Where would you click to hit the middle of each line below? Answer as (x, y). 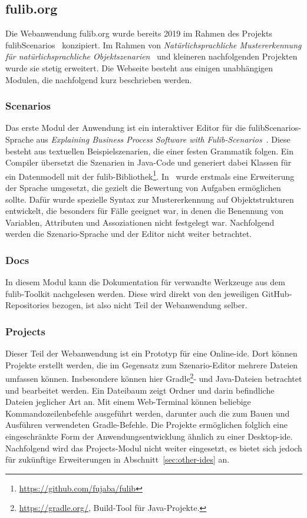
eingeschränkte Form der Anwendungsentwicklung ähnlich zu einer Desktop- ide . (149, 436)
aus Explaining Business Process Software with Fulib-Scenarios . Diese (163, 139)
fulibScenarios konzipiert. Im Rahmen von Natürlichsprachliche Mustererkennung (153, 44)
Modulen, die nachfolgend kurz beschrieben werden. (99, 79)
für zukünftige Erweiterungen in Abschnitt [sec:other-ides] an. (118, 459)
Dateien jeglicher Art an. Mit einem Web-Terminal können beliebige (128, 402)
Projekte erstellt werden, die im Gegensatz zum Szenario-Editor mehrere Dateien (152, 364)
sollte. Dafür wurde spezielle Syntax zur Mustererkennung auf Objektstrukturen (150, 199)
